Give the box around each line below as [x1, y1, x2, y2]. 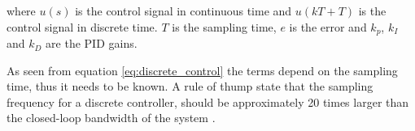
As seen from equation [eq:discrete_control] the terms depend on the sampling [7, 61, 398, 78]
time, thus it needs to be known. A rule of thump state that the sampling [7, 78, 373, 95]
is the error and [289, 18, 367, 35]
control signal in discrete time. [7, 18, 158, 35]
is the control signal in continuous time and [75, 2, 292, 19]
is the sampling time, [172, 18, 277, 35]
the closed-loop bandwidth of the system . [7, 109, 216, 126]
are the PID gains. [46, 35, 138, 52]
